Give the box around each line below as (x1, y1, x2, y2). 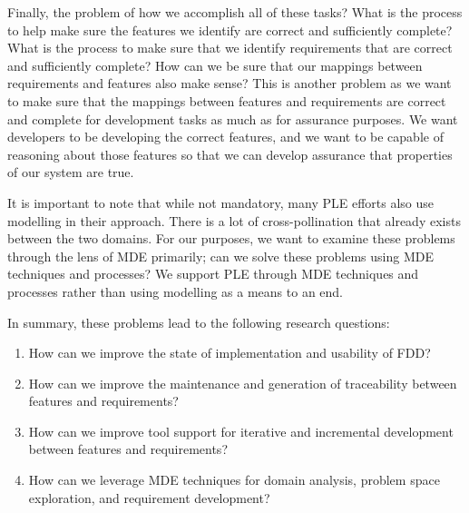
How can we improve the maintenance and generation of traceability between (28, 373, 457, 392)
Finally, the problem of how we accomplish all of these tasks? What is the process (7, 3, 463, 21)
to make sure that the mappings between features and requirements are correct (7, 91, 446, 110)
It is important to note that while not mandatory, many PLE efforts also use (7, 192, 435, 212)
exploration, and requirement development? (28, 488, 270, 507)
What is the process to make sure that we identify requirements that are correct (7, 38, 453, 57)
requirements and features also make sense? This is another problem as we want (7, 74, 452, 93)
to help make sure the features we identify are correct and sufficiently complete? (7, 20, 453, 39)
